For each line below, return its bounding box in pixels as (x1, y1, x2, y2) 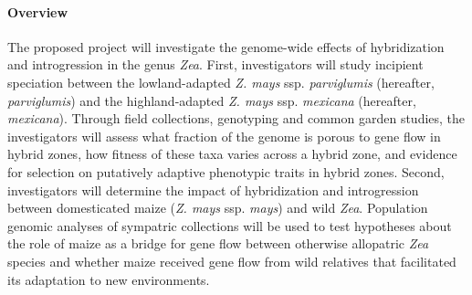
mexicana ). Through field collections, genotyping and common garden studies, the (7, 109, 466, 128)
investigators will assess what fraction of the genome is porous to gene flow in (7, 126, 441, 145)
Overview (7, 2, 68, 21)
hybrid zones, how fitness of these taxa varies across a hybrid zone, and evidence (7, 144, 457, 163)
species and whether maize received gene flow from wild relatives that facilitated (7, 251, 456, 270)
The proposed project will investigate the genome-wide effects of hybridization (7, 37, 445, 56)
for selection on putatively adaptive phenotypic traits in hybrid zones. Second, (7, 162, 445, 181)
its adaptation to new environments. (7, 269, 210, 289)
